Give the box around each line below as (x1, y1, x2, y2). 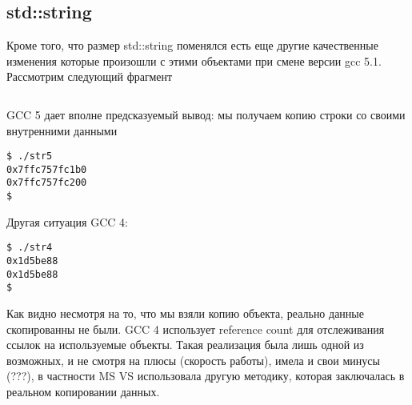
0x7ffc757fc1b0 (6, 163, 87, 175)
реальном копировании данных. (6, 383, 160, 399)
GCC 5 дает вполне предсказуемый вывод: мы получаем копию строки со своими (6, 106, 406, 122)
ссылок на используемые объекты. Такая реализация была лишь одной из (6, 336, 364, 353)
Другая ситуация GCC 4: (6, 213, 128, 230)
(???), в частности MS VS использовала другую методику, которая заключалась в (6, 367, 405, 384)
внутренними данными (6, 122, 118, 138)
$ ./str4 (6, 242, 53, 254)
